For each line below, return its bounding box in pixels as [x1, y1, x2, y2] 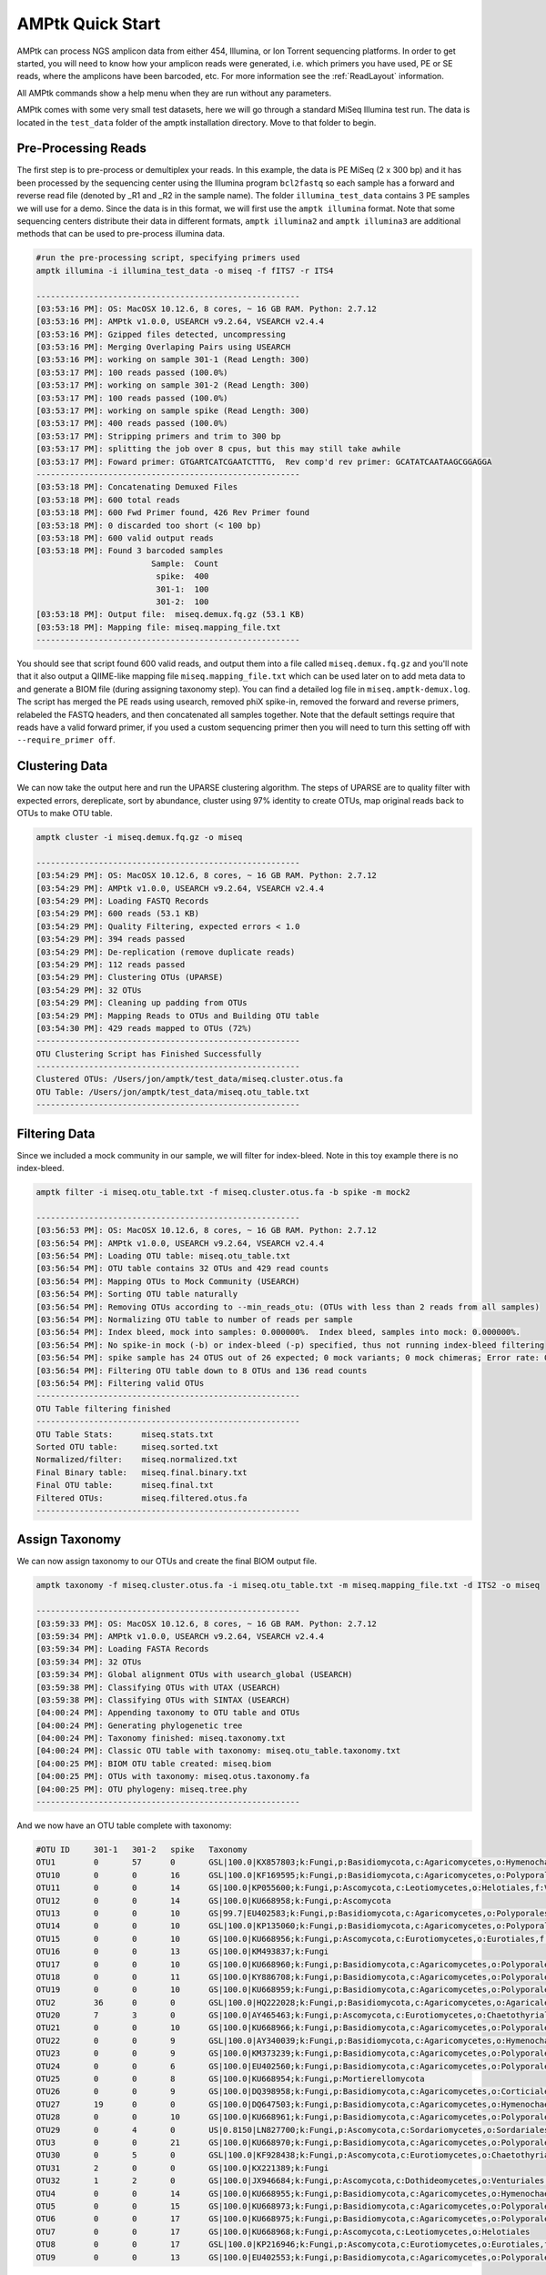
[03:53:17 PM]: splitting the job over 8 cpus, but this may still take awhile [35, 444, 401, 454]
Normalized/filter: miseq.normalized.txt [35, 1454, 238, 1465]
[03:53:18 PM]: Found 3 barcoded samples [35, 546, 224, 556]
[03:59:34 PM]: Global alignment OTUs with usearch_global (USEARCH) [35, 1670, 353, 1680]
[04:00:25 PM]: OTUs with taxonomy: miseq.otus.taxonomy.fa [35, 1771, 310, 1782]
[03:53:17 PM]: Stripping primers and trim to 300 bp [35, 430, 281, 441]
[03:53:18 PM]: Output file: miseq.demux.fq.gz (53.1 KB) [35, 610, 305, 620]
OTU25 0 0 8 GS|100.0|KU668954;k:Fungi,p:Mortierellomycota [35, 2074, 425, 2084]
